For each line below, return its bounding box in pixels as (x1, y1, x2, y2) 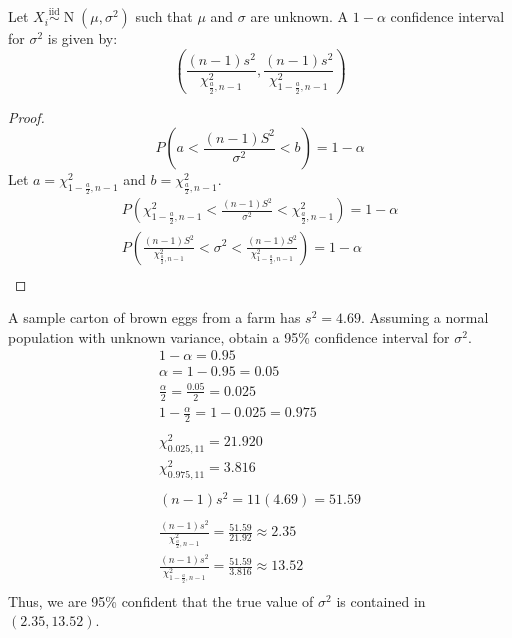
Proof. (8, 106, 45, 127)
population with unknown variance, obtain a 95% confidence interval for (8, 326, 450, 347)
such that (135, 6, 193, 27)
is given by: (47, 28, 118, 49)
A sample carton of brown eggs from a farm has (8, 307, 301, 328)
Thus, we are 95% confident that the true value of (8, 590, 314, 611)
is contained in (336, 590, 426, 611)
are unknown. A (250, 6, 349, 27)
